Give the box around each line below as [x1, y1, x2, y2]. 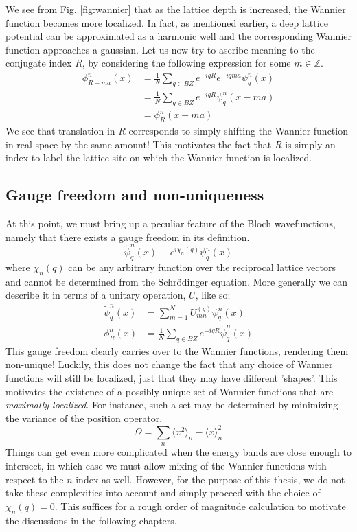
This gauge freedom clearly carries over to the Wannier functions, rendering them [5, 343, 349, 358]
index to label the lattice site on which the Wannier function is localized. [5, 150, 312, 165]
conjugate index [5, 56, 72, 70]
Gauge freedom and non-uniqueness [5, 184, 264, 205]
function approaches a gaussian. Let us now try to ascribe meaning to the [5, 42, 315, 56]
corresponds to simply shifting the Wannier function [128, 124, 348, 138]
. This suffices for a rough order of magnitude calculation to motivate [54, 498, 346, 513]
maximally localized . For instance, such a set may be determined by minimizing [5, 397, 338, 412]
